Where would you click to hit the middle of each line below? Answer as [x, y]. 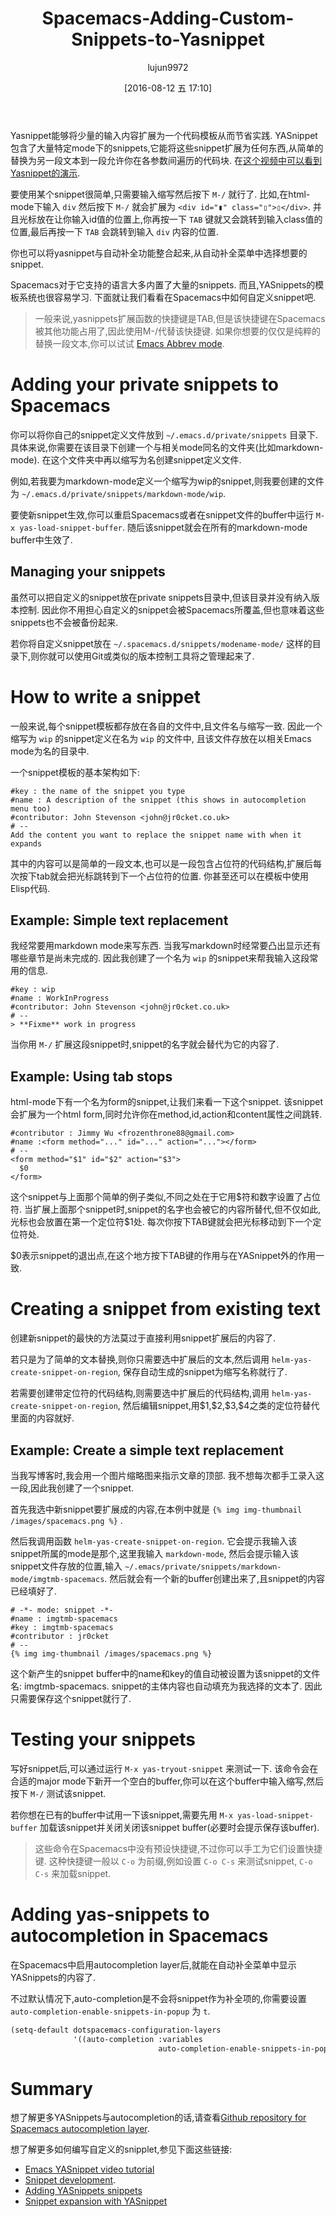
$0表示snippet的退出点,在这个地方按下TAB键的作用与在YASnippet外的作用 [163, 1256]
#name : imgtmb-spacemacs [64, 1619]
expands [26, 843]
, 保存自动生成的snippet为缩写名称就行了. [202, 1372]
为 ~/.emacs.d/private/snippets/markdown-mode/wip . [118, 493]
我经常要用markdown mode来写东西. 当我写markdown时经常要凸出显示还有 [166, 946]
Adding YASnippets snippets [83, 2191]
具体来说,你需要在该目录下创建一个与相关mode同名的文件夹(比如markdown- [167, 447]
